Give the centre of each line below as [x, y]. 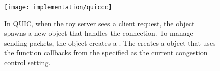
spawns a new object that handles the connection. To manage [99, 33]
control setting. [27, 63]
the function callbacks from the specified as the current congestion [106, 53]
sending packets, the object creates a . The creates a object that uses [110, 43]
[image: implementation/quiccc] [58, 7]
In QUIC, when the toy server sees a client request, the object [99, 23]
